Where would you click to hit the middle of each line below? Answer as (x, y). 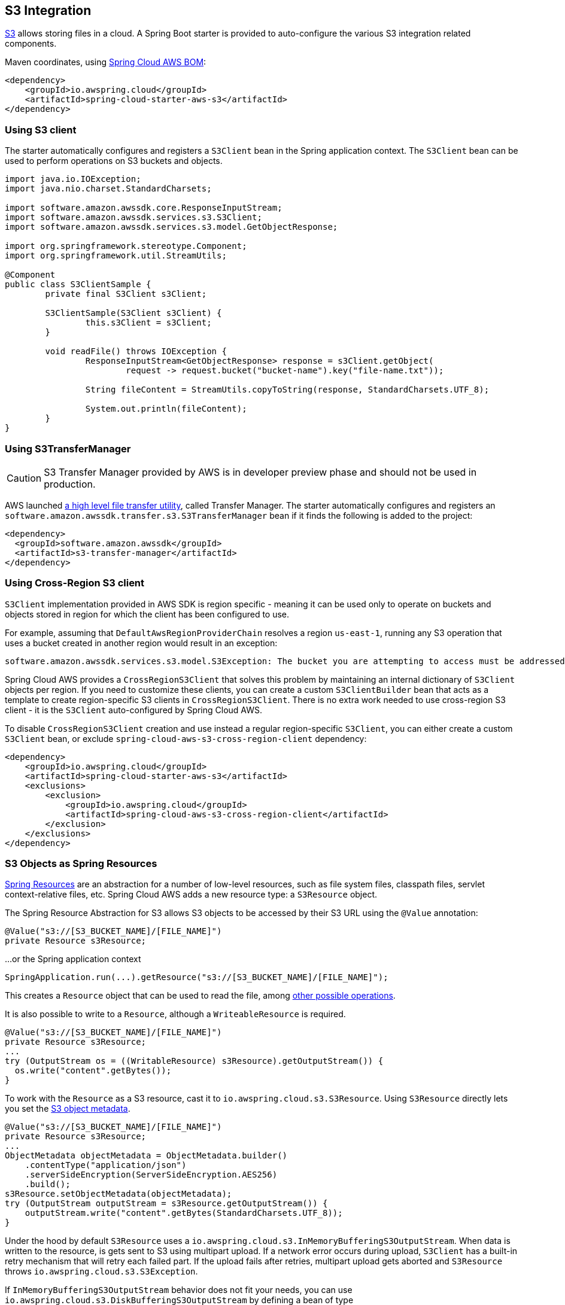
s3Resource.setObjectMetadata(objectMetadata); (119, 1194)
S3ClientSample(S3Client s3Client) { (133, 313)
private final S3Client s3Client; (126, 294)
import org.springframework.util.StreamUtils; (116, 256)
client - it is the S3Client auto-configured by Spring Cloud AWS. (134, 710)
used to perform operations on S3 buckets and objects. (114, 161)
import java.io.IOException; (73, 179)
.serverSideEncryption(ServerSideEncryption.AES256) (151, 1175)
